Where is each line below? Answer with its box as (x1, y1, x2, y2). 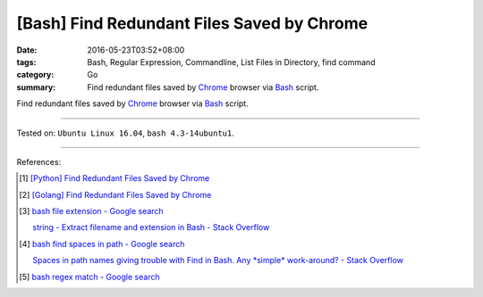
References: (16, 156, 62, 167)
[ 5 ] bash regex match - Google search (19, 271, 160, 282)
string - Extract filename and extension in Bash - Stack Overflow (32, 222, 270, 233)
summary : (16, 81, 56, 93)
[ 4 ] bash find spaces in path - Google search (19, 238, 185, 249)
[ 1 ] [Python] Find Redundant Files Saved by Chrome (19, 173, 210, 184)
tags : (16, 56, 37, 67)
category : (16, 70, 55, 80)
